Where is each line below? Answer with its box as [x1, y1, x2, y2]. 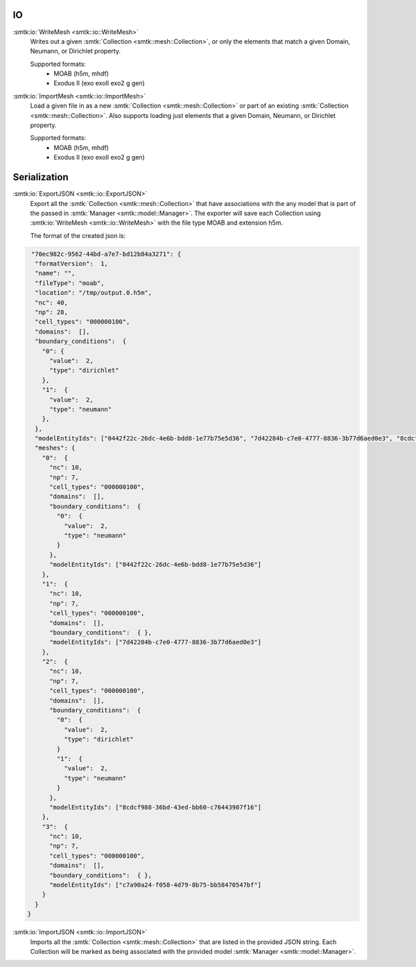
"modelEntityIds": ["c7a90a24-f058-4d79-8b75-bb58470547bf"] [49, 881, 262, 889]
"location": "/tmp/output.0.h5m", [35, 289, 153, 297]
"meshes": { [35, 444, 76, 452]
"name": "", [35, 269, 76, 277]
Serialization [12, 171, 69, 183]
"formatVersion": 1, [35, 260, 109, 268]
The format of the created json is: [30, 231, 126, 239]
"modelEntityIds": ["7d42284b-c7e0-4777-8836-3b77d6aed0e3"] [49, 638, 262, 647]
